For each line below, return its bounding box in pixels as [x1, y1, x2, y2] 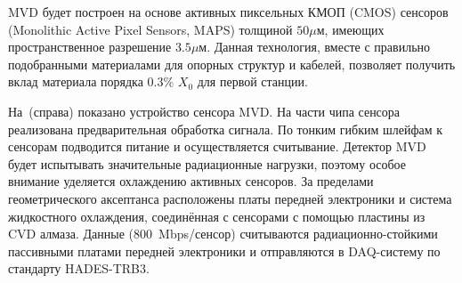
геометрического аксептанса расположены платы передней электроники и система [8, 189, 452, 207]
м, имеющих [316, 20, 385, 38]
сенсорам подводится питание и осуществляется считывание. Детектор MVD [8, 137, 426, 156]
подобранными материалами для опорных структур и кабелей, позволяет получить [8, 54, 456, 73]
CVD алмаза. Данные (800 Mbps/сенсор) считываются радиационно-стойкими [8, 224, 438, 243]
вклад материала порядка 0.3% [8, 72, 174, 91]
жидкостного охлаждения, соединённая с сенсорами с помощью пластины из [8, 206, 426, 225]
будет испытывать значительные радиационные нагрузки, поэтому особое [8, 154, 406, 173]
